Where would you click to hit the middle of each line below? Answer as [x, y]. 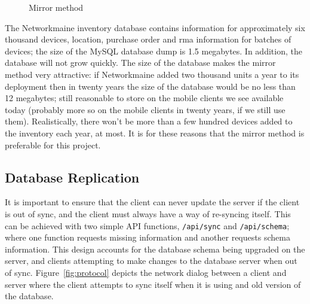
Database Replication [72, 177]
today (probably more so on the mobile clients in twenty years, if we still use [145, 109]
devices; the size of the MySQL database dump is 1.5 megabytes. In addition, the [154, 51]
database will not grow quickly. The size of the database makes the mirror [140, 63]
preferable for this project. [53, 145]
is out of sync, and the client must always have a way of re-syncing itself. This [148, 213]
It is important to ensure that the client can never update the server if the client [152, 202]
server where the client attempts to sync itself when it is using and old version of [153, 284]
